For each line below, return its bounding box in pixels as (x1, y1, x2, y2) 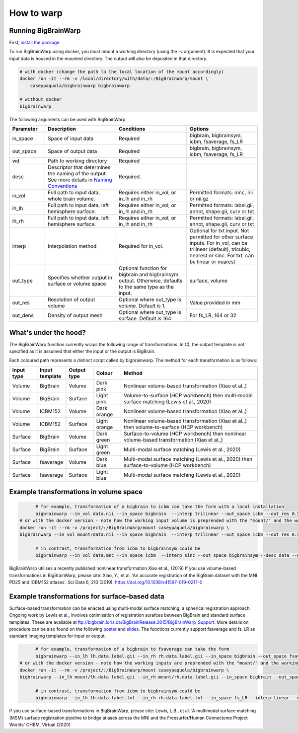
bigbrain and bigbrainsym (118, 271, 179, 278)
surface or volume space (47, 281, 106, 288)
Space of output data (47, 148, 97, 155)
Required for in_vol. (118, 243, 164, 250)
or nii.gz (189, 195, 209, 202)
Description (47, 126, 76, 133)
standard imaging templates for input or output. (9, 633, 106, 639)
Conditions (118, 126, 146, 133)
